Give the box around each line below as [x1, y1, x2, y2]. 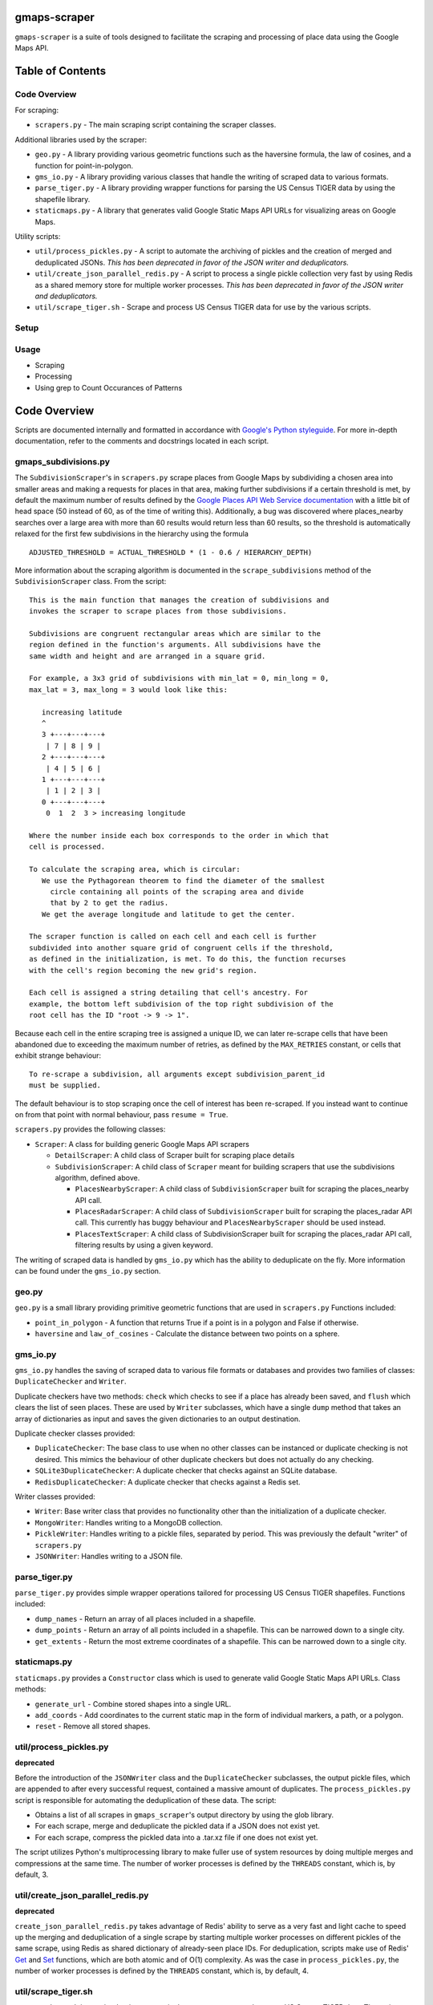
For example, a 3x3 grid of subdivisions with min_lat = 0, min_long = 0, [29, 674, 330, 683]
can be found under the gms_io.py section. [14, 1266, 161, 1276]
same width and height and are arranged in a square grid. [29, 651, 266, 661]
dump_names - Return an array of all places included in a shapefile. [34, 1614, 257, 1623]
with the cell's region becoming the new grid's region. [29, 966, 258, 974]
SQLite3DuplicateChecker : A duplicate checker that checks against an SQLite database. [34, 1466, 338, 1476]
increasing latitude [41, 707, 123, 717]
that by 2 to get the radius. [50, 898, 169, 908]
